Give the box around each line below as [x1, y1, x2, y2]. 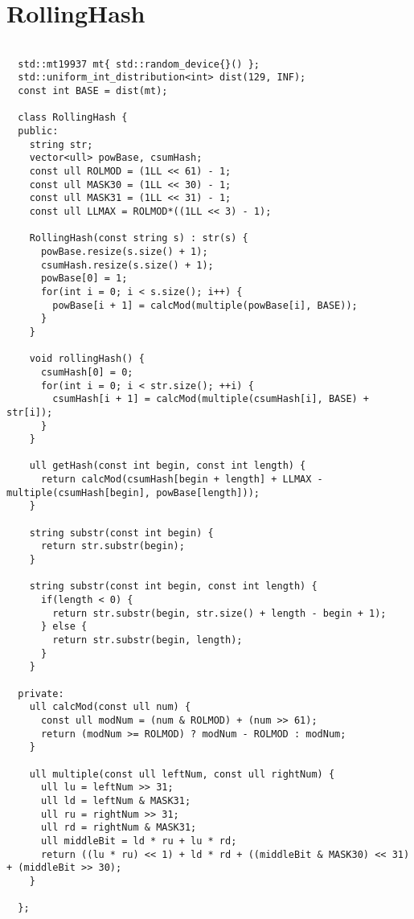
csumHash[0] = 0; [40, 366, 133, 378]
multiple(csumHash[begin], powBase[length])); [6, 486, 260, 498]
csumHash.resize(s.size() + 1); [40, 259, 214, 271]
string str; [29, 138, 93, 150]
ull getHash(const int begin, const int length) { [29, 460, 306, 472]
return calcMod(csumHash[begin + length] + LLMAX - [40, 474, 323, 486]
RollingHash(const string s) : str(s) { [29, 232, 248, 244]
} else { [40, 621, 88, 633]
